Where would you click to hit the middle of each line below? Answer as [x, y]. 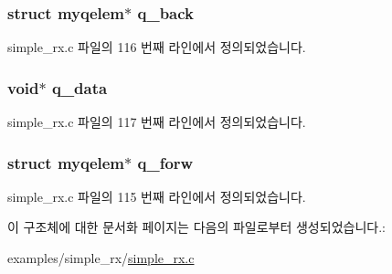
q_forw [165, 162]
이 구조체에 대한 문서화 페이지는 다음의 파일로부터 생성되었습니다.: [196, 227]
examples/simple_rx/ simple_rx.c [101, 258]
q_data [79, 87]
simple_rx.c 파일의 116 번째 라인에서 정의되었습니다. [157, 47]
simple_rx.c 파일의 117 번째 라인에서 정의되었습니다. [157, 122]
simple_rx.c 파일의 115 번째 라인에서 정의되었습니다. [157, 196]
